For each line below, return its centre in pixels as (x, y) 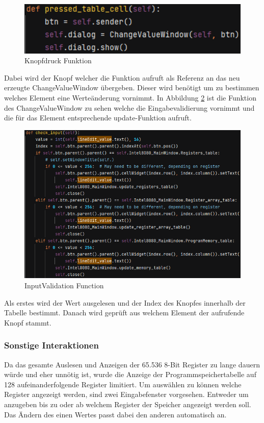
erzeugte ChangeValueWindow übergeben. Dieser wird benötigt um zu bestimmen (132, 88)
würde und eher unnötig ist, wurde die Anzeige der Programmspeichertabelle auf (130, 374)
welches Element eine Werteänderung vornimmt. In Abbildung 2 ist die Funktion (130, 97)
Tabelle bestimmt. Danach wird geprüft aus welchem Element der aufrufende (124, 313)
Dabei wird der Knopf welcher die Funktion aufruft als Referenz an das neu (122, 77)
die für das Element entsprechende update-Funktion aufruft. (98, 118)
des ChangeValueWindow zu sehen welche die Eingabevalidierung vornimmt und (129, 107)
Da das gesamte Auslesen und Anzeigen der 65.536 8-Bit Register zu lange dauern (132, 364)
